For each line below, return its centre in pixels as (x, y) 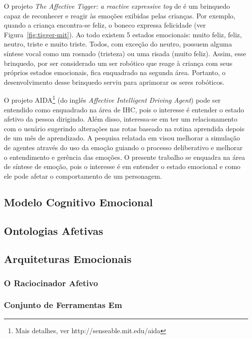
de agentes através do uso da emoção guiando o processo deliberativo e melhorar (123, 147)
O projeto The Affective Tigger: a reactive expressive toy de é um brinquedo (117, 6)
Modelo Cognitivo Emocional (79, 202)
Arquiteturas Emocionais (68, 259)
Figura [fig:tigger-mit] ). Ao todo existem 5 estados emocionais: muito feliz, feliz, (123, 34)
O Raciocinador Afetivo (51, 283)
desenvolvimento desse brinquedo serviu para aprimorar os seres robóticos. (114, 82)
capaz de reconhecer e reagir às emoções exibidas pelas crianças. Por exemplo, (120, 15)
